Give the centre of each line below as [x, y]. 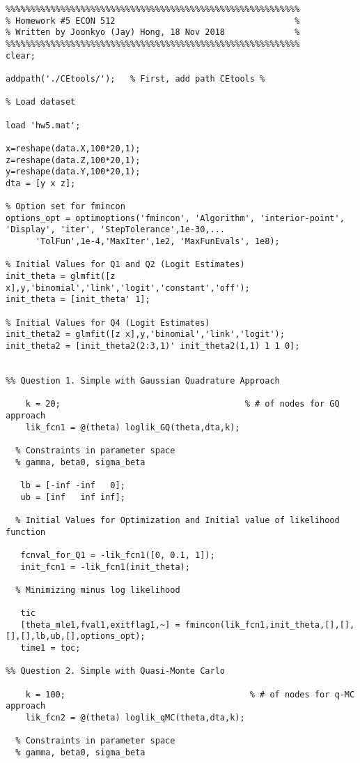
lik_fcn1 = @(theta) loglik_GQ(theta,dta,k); [133, 427]
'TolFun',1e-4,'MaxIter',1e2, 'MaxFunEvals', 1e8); [157, 242]
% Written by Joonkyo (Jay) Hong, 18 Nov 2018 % [153, 32]
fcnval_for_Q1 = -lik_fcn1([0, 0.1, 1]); [118, 555]
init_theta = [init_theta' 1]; [78, 300]
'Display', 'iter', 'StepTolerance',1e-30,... [115, 230]
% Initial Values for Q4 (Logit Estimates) [108, 323]
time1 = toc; [50, 648]
